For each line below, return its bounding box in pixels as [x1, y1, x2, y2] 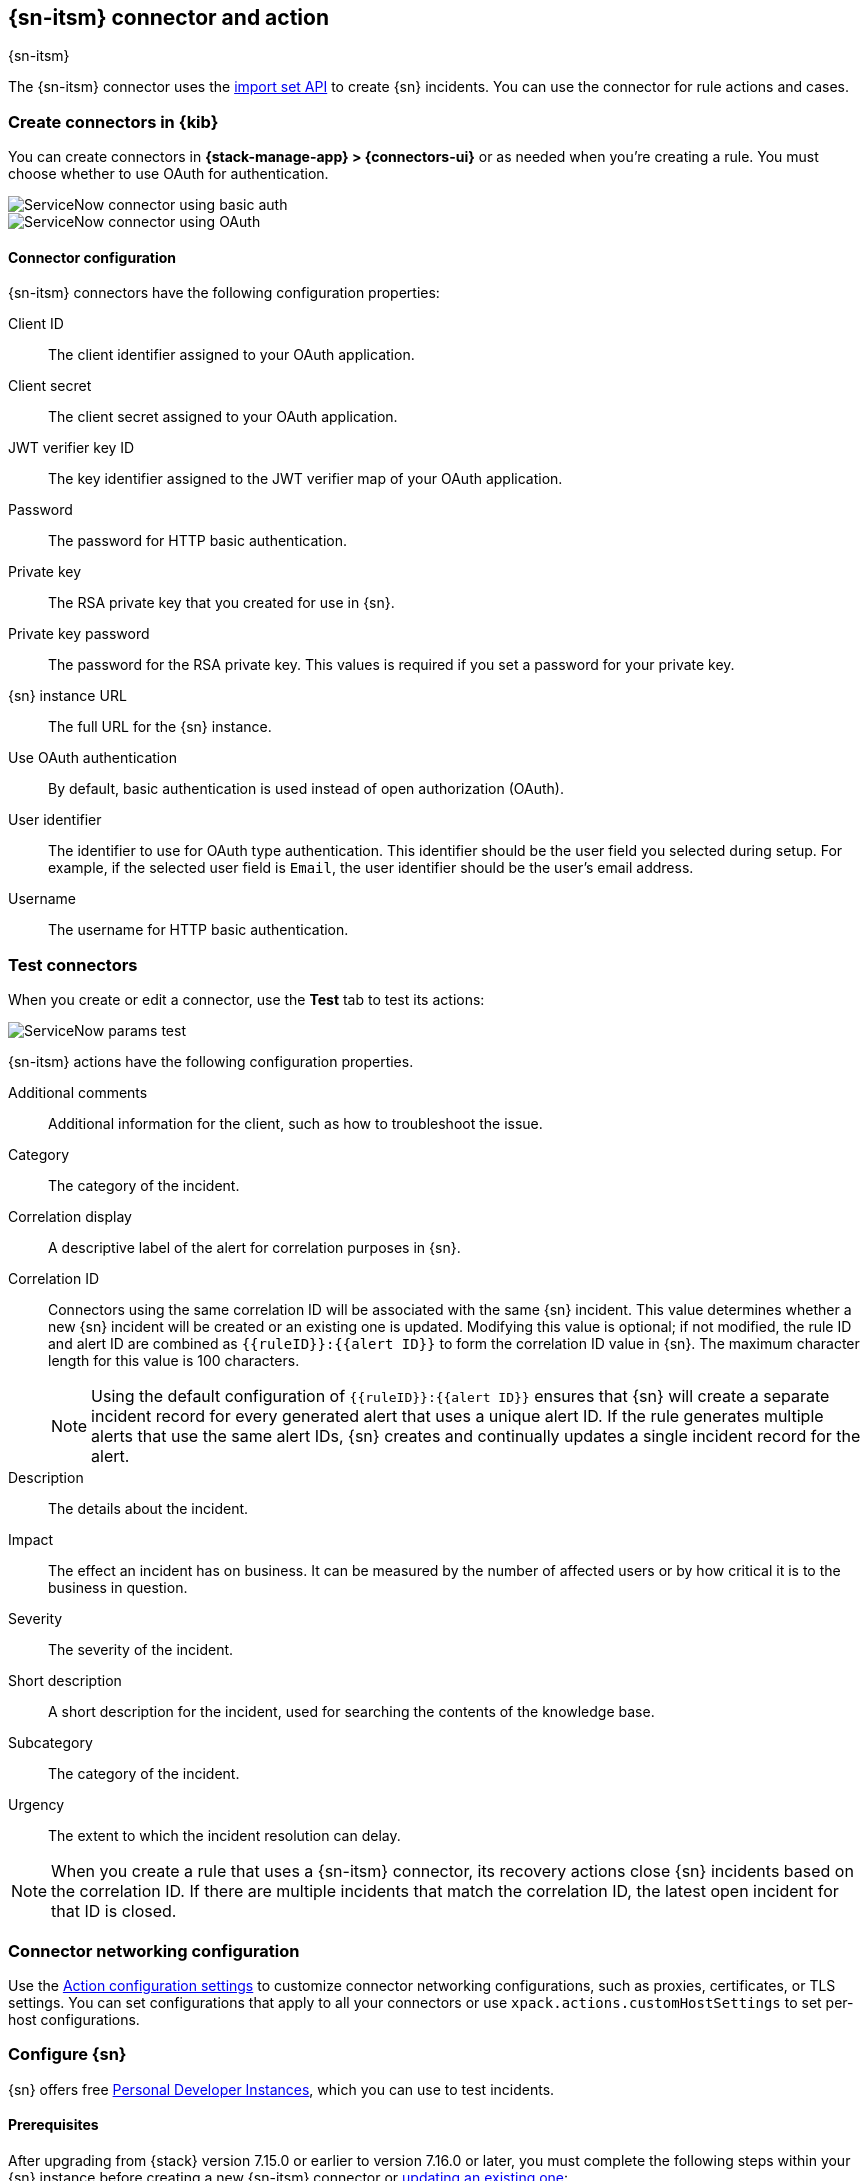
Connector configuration [8, 248, 176, 266]
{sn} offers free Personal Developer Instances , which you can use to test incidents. [8, 2080, 555, 2098]
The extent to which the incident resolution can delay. [48, 1827, 401, 1845]
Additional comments [8, 1084, 148, 1102]
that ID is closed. [51, 1901, 177, 1922]
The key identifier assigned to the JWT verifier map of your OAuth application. [48, 470, 563, 488]
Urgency [8, 1796, 65, 1814]
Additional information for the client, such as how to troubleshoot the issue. [48, 1115, 543, 1133]
